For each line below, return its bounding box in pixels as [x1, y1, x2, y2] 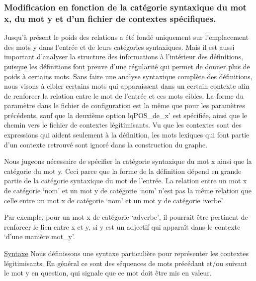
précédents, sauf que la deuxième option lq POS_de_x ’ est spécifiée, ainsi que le [4, 110, 248, 120]
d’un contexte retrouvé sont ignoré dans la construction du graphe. [4, 139, 208, 149]
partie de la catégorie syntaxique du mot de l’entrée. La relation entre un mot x [4, 175, 247, 186]
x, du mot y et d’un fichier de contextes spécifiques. [4, 12, 216, 24]
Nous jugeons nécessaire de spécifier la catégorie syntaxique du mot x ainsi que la [4, 156, 252, 166]
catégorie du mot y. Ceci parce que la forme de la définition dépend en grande [4, 165, 242, 176]
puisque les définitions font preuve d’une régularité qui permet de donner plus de [4, 61, 250, 71]
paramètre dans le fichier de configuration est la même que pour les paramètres [4, 100, 245, 111]
